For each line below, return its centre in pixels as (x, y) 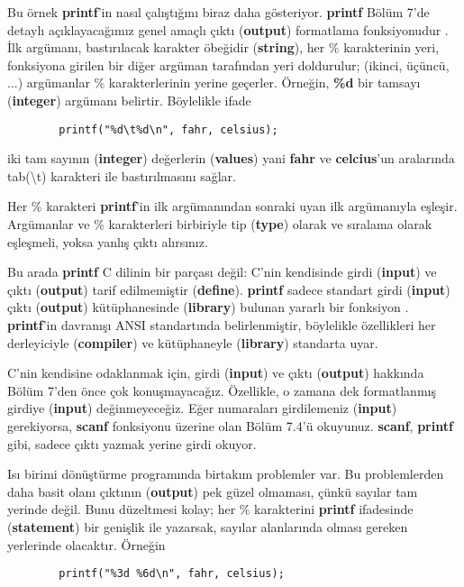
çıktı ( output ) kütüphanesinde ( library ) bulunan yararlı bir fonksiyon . (208, 307)
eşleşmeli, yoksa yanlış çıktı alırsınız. (108, 241)
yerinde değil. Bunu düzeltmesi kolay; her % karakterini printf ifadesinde (210, 509)
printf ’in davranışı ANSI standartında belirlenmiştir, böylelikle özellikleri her (222, 324)
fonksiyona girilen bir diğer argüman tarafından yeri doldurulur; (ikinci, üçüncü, (228, 64)
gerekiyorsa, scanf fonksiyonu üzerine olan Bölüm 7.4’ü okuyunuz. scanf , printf (230, 425)
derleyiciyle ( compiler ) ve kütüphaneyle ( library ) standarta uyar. (193, 342)
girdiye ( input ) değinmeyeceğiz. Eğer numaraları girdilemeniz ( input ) (202, 408)
